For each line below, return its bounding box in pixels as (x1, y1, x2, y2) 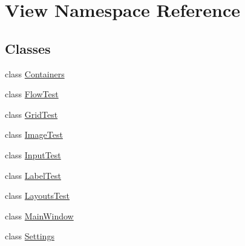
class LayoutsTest (5, 189, 70, 202)
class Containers (5, 67, 65, 80)
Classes (5, 39, 51, 57)
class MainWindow (5, 209, 74, 222)
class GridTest (5, 108, 58, 120)
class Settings (5, 230, 54, 242)
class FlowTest (5, 88, 59, 100)
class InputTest (5, 148, 61, 161)
